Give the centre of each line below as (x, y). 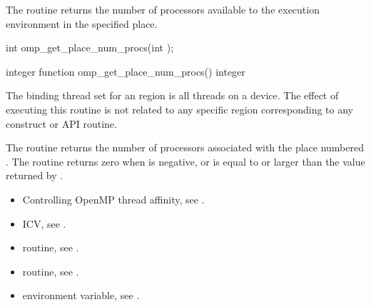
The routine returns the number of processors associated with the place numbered (185, 147)
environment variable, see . (81, 295)
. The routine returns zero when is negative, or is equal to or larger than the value (185, 161)
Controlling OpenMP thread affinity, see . (113, 199)
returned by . (35, 175)
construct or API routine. (61, 123)
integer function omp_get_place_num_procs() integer (126, 71)
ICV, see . (44, 223)
